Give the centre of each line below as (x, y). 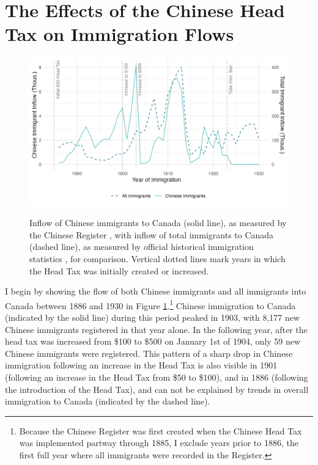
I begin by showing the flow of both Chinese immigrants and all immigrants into (156, 291)
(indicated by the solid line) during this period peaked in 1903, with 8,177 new (153, 317)
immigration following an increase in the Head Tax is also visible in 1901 (141, 365)
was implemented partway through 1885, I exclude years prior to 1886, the (159, 443)
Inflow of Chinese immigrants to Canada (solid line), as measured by (158, 223)
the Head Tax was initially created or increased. (119, 270)
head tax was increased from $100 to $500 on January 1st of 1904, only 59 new (153, 341)
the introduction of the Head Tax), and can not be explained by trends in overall (157, 389)
